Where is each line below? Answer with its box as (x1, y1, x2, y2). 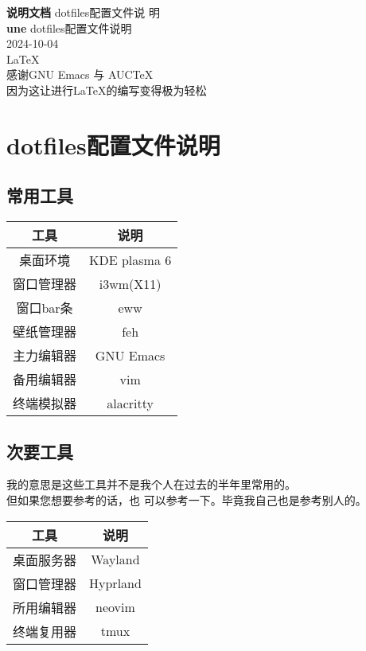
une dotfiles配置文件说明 (6, 19, 132, 36)
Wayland (91, 550, 140, 569)
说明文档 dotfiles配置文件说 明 (6, 4, 160, 20)
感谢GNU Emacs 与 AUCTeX (6, 66, 154, 83)
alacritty (107, 393, 154, 412)
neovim (95, 598, 135, 617)
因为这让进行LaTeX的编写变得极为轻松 (6, 81, 207, 98)
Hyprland (89, 574, 142, 593)
